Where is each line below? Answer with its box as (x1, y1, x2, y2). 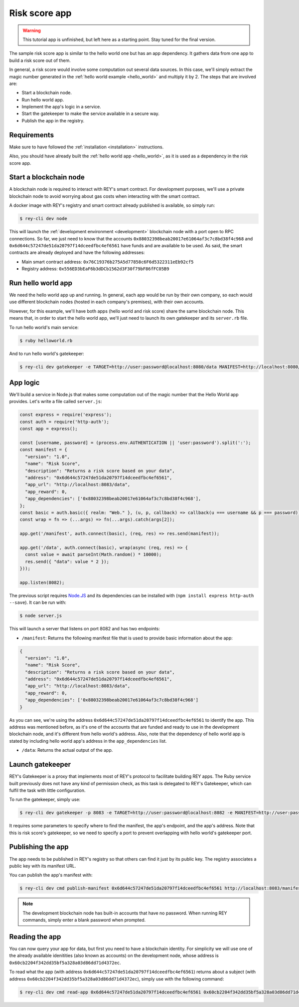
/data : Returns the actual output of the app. (21, 747, 113, 753)
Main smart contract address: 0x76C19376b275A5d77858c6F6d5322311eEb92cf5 (21, 259, 194, 265)
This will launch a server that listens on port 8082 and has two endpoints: (9, 626, 160, 632)
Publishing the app (9, 843, 69, 851)
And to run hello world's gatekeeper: (9, 350, 84, 357)
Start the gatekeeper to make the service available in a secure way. (21, 110, 159, 117)
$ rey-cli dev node (19, 216, 67, 222)
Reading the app (9, 932, 61, 941)
